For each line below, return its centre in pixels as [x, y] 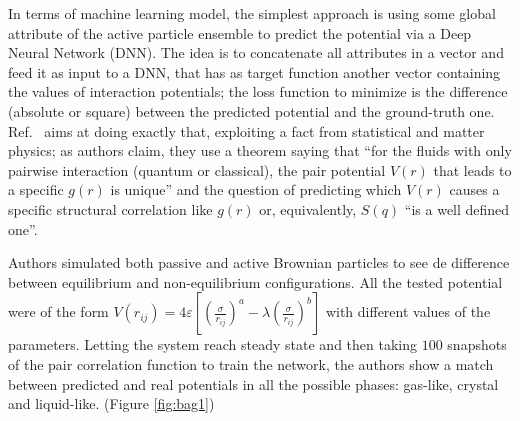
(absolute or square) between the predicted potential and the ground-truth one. [251, 110]
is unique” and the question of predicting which [256, 189]
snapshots [477, 344]
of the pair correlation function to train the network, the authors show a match [251, 363]
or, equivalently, [308, 208]
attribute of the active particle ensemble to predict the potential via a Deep [240, 32]
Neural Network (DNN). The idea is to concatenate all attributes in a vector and [256, 52]
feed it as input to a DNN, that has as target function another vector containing [254, 71]
